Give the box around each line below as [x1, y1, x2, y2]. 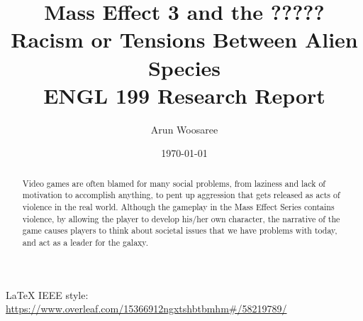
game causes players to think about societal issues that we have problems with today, [22, 224, 337, 236]
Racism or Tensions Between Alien [11, 25, 358, 54]
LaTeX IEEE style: [6, 287, 89, 302]
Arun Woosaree [150, 121, 218, 136]
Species [147, 53, 221, 82]
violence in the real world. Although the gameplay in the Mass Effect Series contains [22, 200, 335, 212]
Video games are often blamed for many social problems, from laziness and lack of [22, 177, 325, 189]
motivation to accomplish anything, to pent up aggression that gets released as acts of [22, 189, 340, 201]
